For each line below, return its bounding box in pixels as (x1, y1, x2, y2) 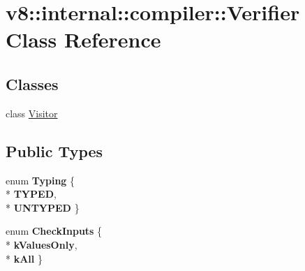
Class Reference (6, 25, 161, 54)
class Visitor (6, 105, 58, 120)
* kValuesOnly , (6, 237, 77, 251)
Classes (6, 73, 59, 94)
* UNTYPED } (6, 200, 80, 214)
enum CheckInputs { (6, 224, 103, 238)
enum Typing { (6, 173, 75, 187)
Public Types (6, 140, 103, 161)
